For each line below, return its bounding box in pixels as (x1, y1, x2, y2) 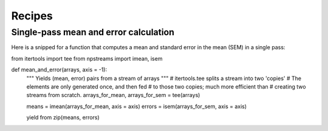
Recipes (11, 9, 53, 22)
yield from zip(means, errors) (26, 114, 100, 121)
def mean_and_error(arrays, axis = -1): (11, 66, 108, 73)
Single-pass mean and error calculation (11, 27, 174, 38)
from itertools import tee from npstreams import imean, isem (11, 55, 163, 62)
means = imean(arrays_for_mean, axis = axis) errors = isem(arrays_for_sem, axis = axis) (26, 102, 247, 110)
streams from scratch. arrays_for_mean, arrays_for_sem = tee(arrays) (26, 92, 200, 99)
